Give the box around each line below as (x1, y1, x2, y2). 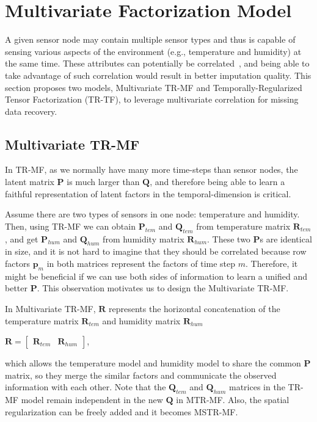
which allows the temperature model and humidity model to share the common (5, 357, 301, 369)
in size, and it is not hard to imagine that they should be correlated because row (5, 245, 307, 258)
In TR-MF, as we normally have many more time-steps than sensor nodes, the (5, 163, 298, 176)
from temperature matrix (196, 219, 291, 232)
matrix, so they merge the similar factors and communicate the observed (5, 368, 277, 381)
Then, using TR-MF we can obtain (5, 219, 136, 232)
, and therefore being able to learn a (150, 175, 285, 188)
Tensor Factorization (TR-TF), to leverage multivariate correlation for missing (5, 93, 299, 106)
